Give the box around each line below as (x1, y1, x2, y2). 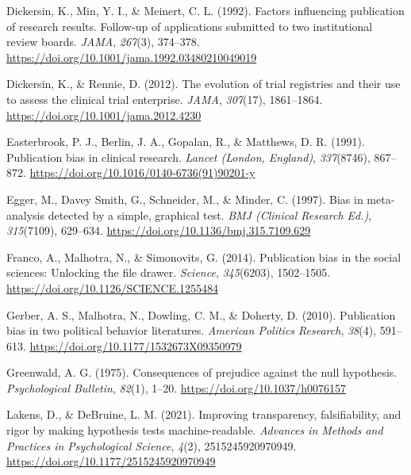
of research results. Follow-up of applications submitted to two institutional (6, 17, 373, 34)
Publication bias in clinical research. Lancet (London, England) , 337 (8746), (6, 148, 371, 165)
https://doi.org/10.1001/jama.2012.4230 (6, 106, 202, 123)
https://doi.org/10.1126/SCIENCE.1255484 (6, 279, 218, 296)
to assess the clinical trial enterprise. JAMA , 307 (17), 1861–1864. (6, 90, 323, 107)
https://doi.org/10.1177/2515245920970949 (6, 453, 216, 469)
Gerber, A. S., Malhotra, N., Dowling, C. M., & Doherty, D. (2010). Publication (6, 306, 396, 323)
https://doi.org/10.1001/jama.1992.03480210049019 (6, 48, 257, 65)
